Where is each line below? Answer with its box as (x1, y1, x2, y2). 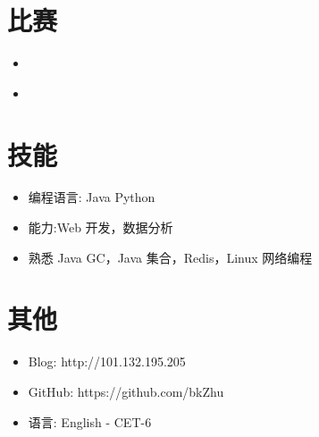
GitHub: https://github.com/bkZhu (28, 382, 224, 400)
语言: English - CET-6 (28, 412, 152, 431)
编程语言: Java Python (28, 188, 155, 206)
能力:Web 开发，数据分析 (28, 218, 173, 237)
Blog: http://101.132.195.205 (28, 352, 186, 371)
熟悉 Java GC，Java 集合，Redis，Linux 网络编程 (28, 248, 313, 266)
